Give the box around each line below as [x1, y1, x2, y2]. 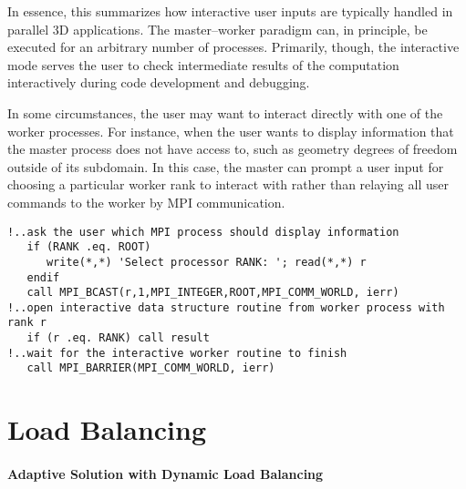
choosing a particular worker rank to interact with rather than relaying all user [7, 175, 449, 194]
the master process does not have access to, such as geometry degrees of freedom [7, 139, 458, 158]
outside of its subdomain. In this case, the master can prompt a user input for [7, 157, 444, 176]
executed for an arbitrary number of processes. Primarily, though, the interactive [7, 37, 460, 56]
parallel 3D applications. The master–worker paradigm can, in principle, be [7, 19, 428, 38]
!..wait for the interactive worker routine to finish [7, 346, 347, 360]
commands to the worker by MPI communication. [7, 192, 285, 211]
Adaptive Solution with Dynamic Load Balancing [7, 464, 324, 484]
